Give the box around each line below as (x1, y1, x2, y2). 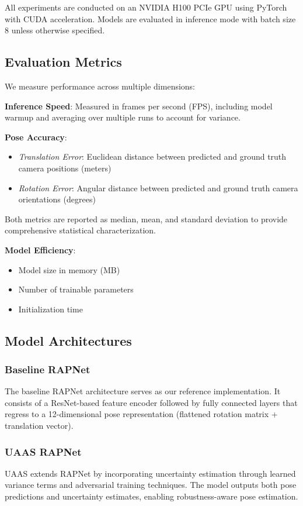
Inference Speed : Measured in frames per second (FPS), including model (5, 99, 273, 112)
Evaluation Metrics (5, 53, 122, 71)
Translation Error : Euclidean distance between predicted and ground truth (18, 150, 287, 163)
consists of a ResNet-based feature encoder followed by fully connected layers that (5, 396, 298, 408)
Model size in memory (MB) (18, 263, 120, 276)
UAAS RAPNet (5, 444, 82, 459)
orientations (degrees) (18, 193, 96, 205)
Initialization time (18, 302, 83, 315)
